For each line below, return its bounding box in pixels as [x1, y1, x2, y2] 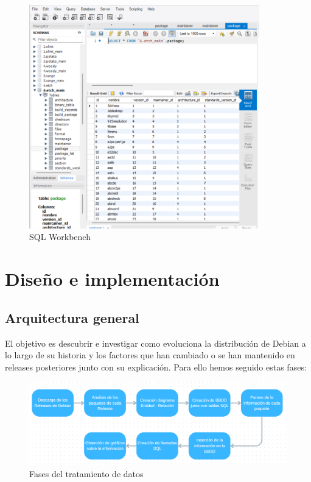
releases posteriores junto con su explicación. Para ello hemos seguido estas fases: [5, 360, 307, 373]
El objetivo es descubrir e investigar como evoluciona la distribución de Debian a [5, 336, 306, 349]
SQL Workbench [29, 230, 91, 243]
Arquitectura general [5, 308, 139, 327]
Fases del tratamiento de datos [29, 467, 144, 480]
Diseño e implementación [5, 266, 220, 291]
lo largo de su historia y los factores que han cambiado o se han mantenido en [5, 349, 295, 361]
